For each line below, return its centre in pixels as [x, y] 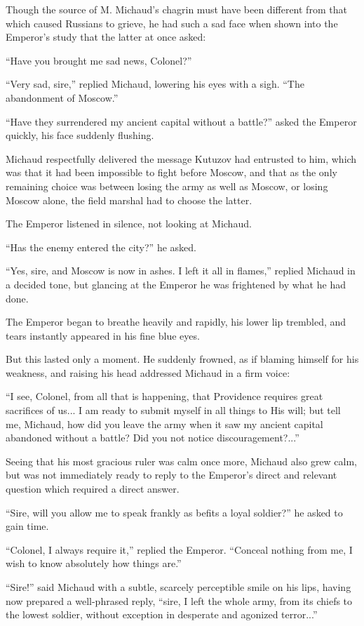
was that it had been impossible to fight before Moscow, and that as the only [171, 172]
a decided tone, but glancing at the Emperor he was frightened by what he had [176, 284]
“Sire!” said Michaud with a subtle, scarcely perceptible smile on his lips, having [178, 587]
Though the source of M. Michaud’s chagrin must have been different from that [176, 9]
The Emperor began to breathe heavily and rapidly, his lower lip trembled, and [176, 322]
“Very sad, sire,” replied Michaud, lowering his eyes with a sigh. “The [155, 84]
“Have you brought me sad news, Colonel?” [99, 60]
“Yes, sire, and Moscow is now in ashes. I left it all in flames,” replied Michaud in [181, 271]
